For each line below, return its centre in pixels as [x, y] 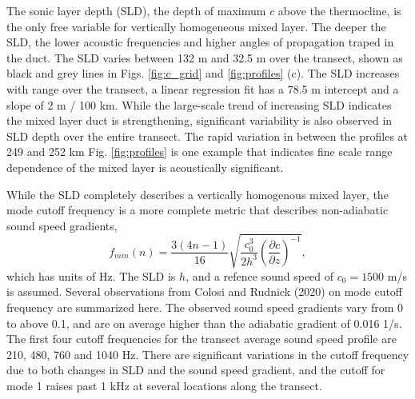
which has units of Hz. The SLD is [91, 275]
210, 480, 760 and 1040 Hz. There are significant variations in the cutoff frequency [208, 354]
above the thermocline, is [339, 10]
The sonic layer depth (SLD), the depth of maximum [136, 10]
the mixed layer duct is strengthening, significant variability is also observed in [200, 120]
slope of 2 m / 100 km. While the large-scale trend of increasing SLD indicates [199, 104]
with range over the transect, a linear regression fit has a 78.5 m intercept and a [203, 88]
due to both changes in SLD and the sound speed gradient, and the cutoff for [196, 370]
